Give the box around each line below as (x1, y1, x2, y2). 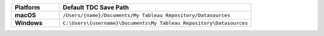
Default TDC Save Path (62, 4, 129, 11)
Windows (14, 19, 43, 27)
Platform (14, 4, 40, 11)
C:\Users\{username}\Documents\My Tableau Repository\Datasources (62, 19, 248, 26)
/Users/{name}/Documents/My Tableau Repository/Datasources (62, 12, 230, 18)
